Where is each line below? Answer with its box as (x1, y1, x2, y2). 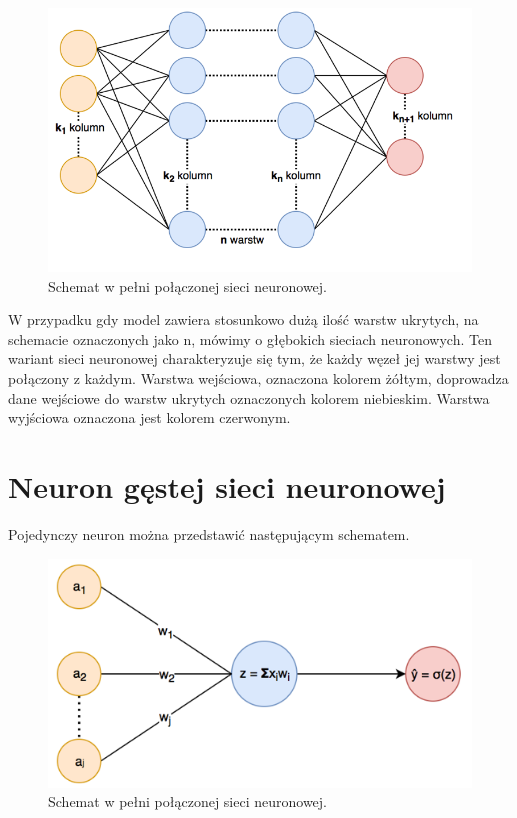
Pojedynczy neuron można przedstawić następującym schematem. (8, 523, 410, 544)
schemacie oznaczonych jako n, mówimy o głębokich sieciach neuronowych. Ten (8, 328, 492, 349)
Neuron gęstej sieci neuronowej (8, 466, 446, 506)
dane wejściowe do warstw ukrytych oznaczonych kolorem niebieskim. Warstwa (8, 387, 490, 408)
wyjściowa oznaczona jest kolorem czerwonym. (8, 407, 291, 428)
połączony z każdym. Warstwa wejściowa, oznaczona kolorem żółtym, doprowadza (8, 368, 509, 389)
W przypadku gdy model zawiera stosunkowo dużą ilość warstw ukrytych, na (8, 309, 479, 330)
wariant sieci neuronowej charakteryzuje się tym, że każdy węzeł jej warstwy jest (8, 348, 501, 369)
